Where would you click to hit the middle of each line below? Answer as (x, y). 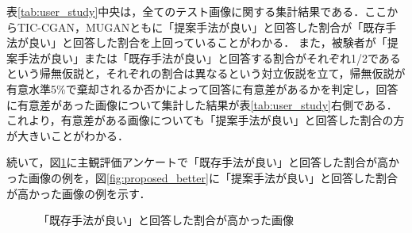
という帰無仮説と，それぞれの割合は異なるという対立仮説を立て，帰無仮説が (206, 73)
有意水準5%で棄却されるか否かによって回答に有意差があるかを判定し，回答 (202, 88)
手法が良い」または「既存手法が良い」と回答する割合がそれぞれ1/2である (209, 57)
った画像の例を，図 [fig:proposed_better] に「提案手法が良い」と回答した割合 (202, 177)
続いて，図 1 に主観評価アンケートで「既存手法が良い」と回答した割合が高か (203, 162)
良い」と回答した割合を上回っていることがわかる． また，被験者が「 (208, 42)
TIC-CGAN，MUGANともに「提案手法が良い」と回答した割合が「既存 (201, 27)
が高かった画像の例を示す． (79, 193)
